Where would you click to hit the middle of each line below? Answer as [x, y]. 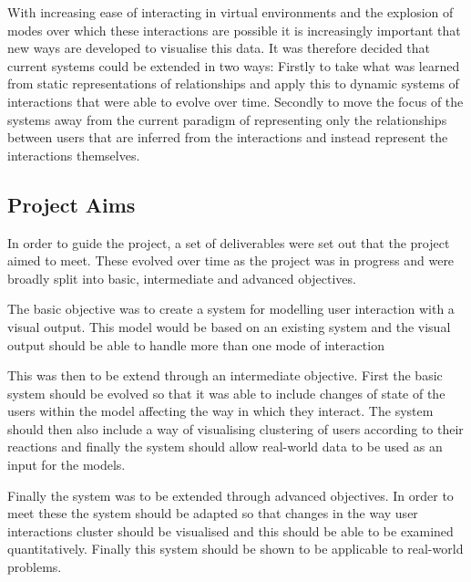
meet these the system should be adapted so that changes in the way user [213, 513]
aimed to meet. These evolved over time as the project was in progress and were [231, 260]
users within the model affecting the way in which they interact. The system [220, 411]
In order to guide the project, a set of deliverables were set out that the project [229, 242]
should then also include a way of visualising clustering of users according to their [235, 428]
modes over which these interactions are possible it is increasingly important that [234, 30]
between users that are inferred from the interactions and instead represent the [228, 137]
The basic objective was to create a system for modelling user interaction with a [231, 309]
